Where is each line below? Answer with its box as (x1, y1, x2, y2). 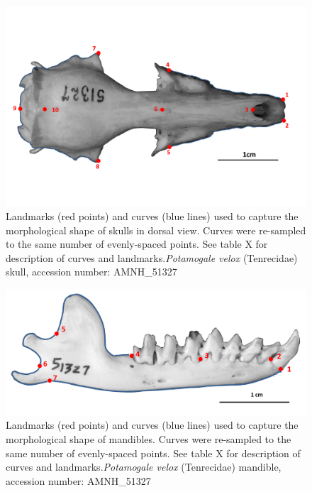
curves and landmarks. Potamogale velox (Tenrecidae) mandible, (6, 459, 282, 474)
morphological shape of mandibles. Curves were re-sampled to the (6, 431, 291, 446)
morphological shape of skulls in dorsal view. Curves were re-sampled (6, 222, 306, 237)
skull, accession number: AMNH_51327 (6, 264, 177, 279)
